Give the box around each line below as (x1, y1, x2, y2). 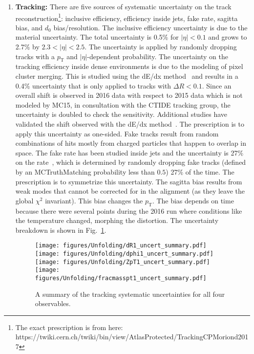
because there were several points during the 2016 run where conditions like (15, 205, 242, 216)
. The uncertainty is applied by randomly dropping (85, 42, 237, 52)
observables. (35, 298, 71, 309)
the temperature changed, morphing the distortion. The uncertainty (15, 215, 219, 225)
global (15, 195, 34, 205)
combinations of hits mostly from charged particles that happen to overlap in (15, 138, 247, 148)
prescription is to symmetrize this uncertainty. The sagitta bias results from (15, 176, 242, 186)
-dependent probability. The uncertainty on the (87, 51, 228, 61)
